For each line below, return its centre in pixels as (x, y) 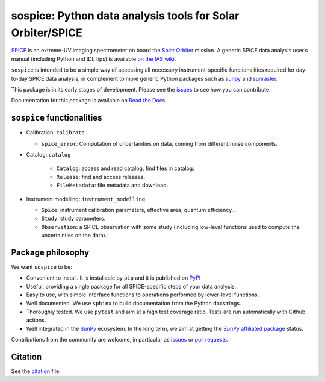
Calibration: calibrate (56, 133)
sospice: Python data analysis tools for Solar (125, 16)
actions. (36, 320)
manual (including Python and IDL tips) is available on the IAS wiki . (94, 59)
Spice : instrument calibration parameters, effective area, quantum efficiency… (139, 210)
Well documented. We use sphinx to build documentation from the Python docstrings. (134, 303)
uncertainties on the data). (74, 236)
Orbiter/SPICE (47, 33)
